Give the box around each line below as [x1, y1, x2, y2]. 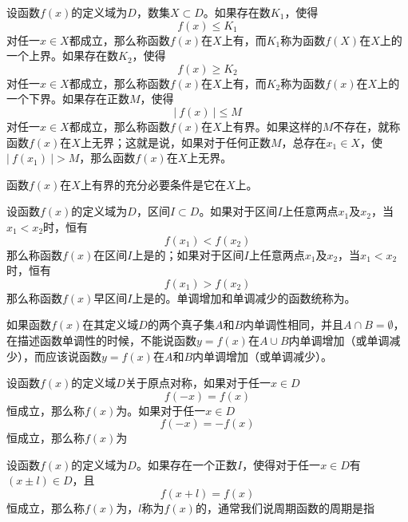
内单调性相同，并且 [243, 316, 344, 333]
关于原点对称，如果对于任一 [125, 374, 271, 391]
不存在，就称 [333, 117, 401, 134]
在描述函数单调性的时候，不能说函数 [6, 331, 196, 348]
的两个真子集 [147, 316, 215, 333]
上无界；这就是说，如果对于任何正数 [80, 133, 271, 150]
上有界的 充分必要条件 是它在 [80, 176, 226, 192]
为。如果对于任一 [116, 401, 206, 418]
